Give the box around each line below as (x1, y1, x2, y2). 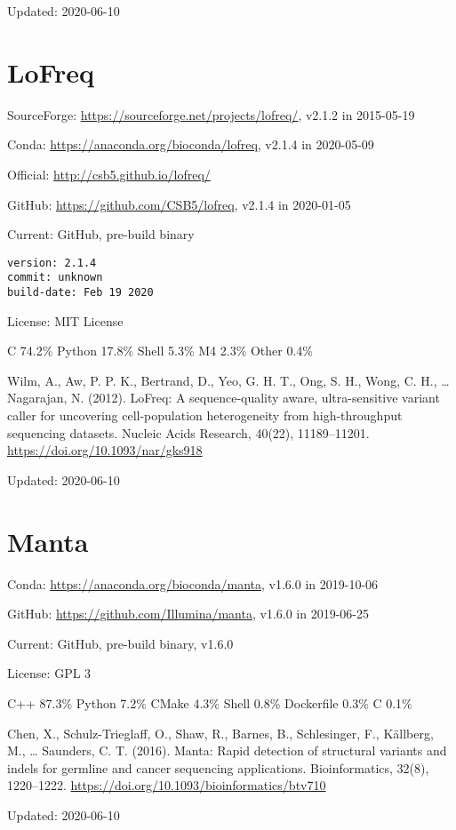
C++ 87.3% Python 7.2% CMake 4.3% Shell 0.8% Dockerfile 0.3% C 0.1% (7, 693, 412, 712)
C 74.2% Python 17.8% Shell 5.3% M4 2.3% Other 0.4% (7, 341, 314, 360)
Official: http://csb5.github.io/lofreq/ (7, 164, 211, 183)
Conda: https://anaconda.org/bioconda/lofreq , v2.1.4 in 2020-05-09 (7, 135, 374, 154)
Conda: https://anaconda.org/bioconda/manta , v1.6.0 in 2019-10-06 (7, 574, 379, 593)
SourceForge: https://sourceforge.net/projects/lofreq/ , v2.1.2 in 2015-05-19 (7, 105, 415, 124)
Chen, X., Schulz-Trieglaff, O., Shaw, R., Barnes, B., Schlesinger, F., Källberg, (7, 723, 434, 742)
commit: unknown (7, 271, 103, 284)
